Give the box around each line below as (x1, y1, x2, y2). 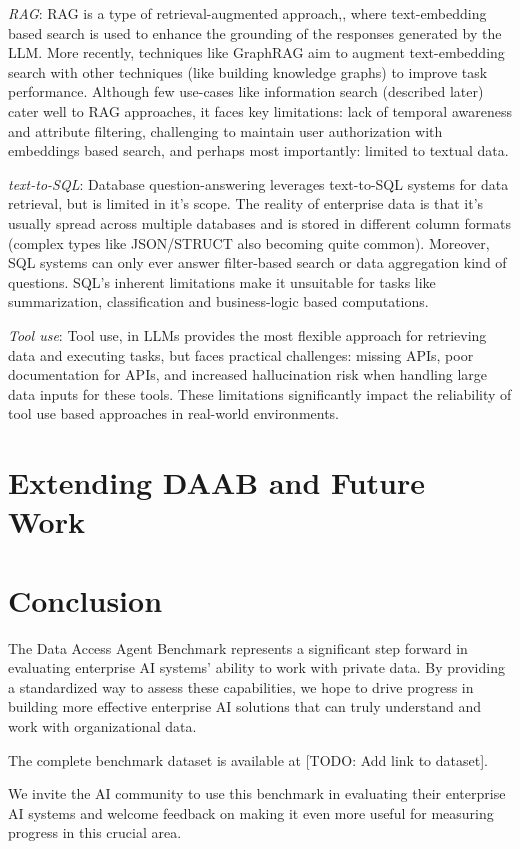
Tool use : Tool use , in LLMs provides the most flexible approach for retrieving (8, 324, 487, 345)
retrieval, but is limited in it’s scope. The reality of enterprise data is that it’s (8, 193, 484, 214)
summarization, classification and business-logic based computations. (8, 291, 429, 312)
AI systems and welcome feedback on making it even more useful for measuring (8, 802, 494, 823)
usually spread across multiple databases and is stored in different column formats (8, 212, 511, 233)
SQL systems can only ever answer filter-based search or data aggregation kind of (8, 252, 507, 273)
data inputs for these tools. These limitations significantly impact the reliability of (8, 383, 512, 404)
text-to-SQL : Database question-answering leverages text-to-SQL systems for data (8, 173, 509, 194)
